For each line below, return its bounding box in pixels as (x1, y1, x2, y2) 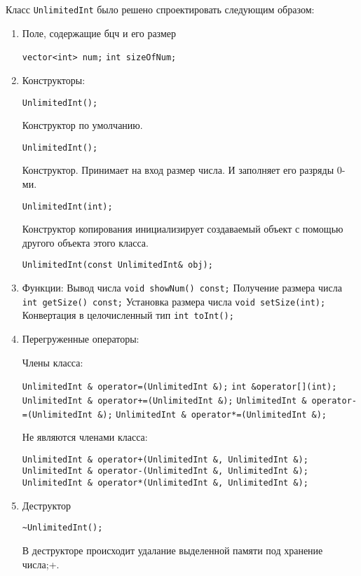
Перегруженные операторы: (22, 331, 139, 346)
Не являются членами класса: (22, 430, 148, 444)
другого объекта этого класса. (22, 235, 149, 249)
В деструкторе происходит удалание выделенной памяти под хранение (22, 543, 323, 558)
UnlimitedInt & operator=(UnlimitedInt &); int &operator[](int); (22, 382, 337, 392)
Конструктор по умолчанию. (22, 118, 143, 132)
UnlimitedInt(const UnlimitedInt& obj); (22, 260, 213, 270)
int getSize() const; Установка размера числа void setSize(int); (22, 294, 326, 308)
